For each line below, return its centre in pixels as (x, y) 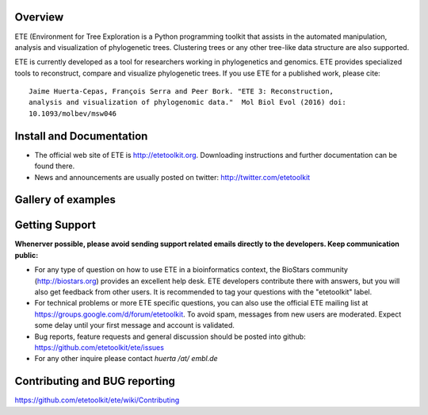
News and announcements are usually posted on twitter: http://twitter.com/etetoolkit (172, 177)
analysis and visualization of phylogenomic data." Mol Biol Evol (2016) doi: (187, 102)
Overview (39, 17)
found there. (55, 166)
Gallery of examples (65, 200)
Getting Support (55, 225)
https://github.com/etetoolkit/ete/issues (99, 347)
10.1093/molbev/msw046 (73, 113)
